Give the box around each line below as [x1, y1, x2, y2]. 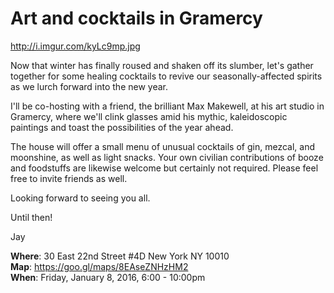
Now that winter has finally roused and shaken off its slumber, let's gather [10, 59, 314, 71]
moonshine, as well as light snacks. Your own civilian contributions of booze [10, 151, 324, 163]
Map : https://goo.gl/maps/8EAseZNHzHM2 [10, 260, 189, 272]
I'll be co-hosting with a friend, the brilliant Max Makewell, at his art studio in [10, 100, 325, 112]
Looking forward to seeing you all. [10, 192, 151, 204]
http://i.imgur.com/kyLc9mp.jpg [10, 40, 141, 52]
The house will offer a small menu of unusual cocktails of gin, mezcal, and [10, 140, 315, 152]
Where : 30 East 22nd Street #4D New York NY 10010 [10, 250, 230, 262]
